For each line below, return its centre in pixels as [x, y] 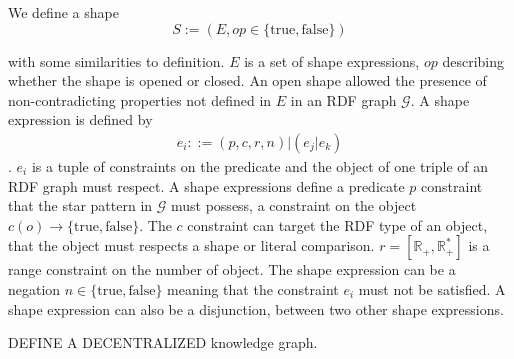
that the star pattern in [80, 205]
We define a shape [63, 12]
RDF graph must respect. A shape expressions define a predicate [206, 185]
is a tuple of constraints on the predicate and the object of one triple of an [260, 166]
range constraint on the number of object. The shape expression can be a [232, 269]
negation [34, 288]
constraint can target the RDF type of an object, [337, 224]
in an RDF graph [343, 99]
